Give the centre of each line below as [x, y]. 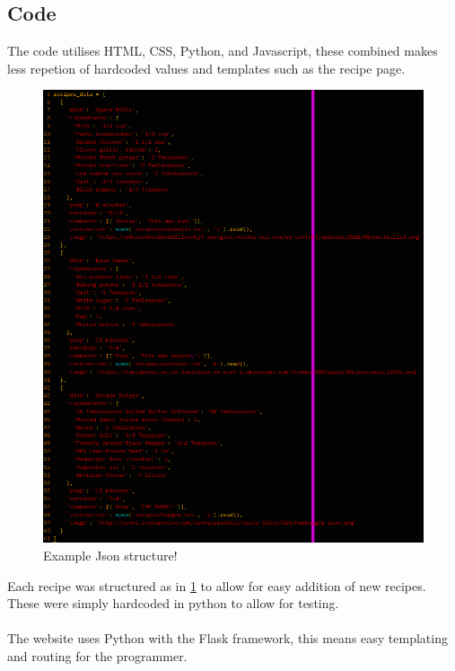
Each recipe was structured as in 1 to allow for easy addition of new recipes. [217, 585]
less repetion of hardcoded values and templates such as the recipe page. [206, 68]
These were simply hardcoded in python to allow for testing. [173, 603]
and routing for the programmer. [97, 655]
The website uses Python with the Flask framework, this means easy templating [227, 638]
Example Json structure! [110, 555]
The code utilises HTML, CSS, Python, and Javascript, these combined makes [223, 51]
